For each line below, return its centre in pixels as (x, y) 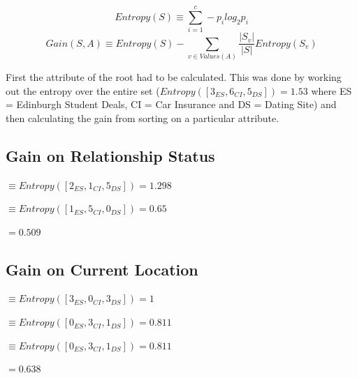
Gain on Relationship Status (110, 155)
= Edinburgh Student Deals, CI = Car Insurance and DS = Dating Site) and (171, 104)
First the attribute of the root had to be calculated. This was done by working (174, 76)
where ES (331, 90)
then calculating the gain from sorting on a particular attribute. (143, 118)
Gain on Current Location (102, 269)
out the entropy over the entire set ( (83, 90)
